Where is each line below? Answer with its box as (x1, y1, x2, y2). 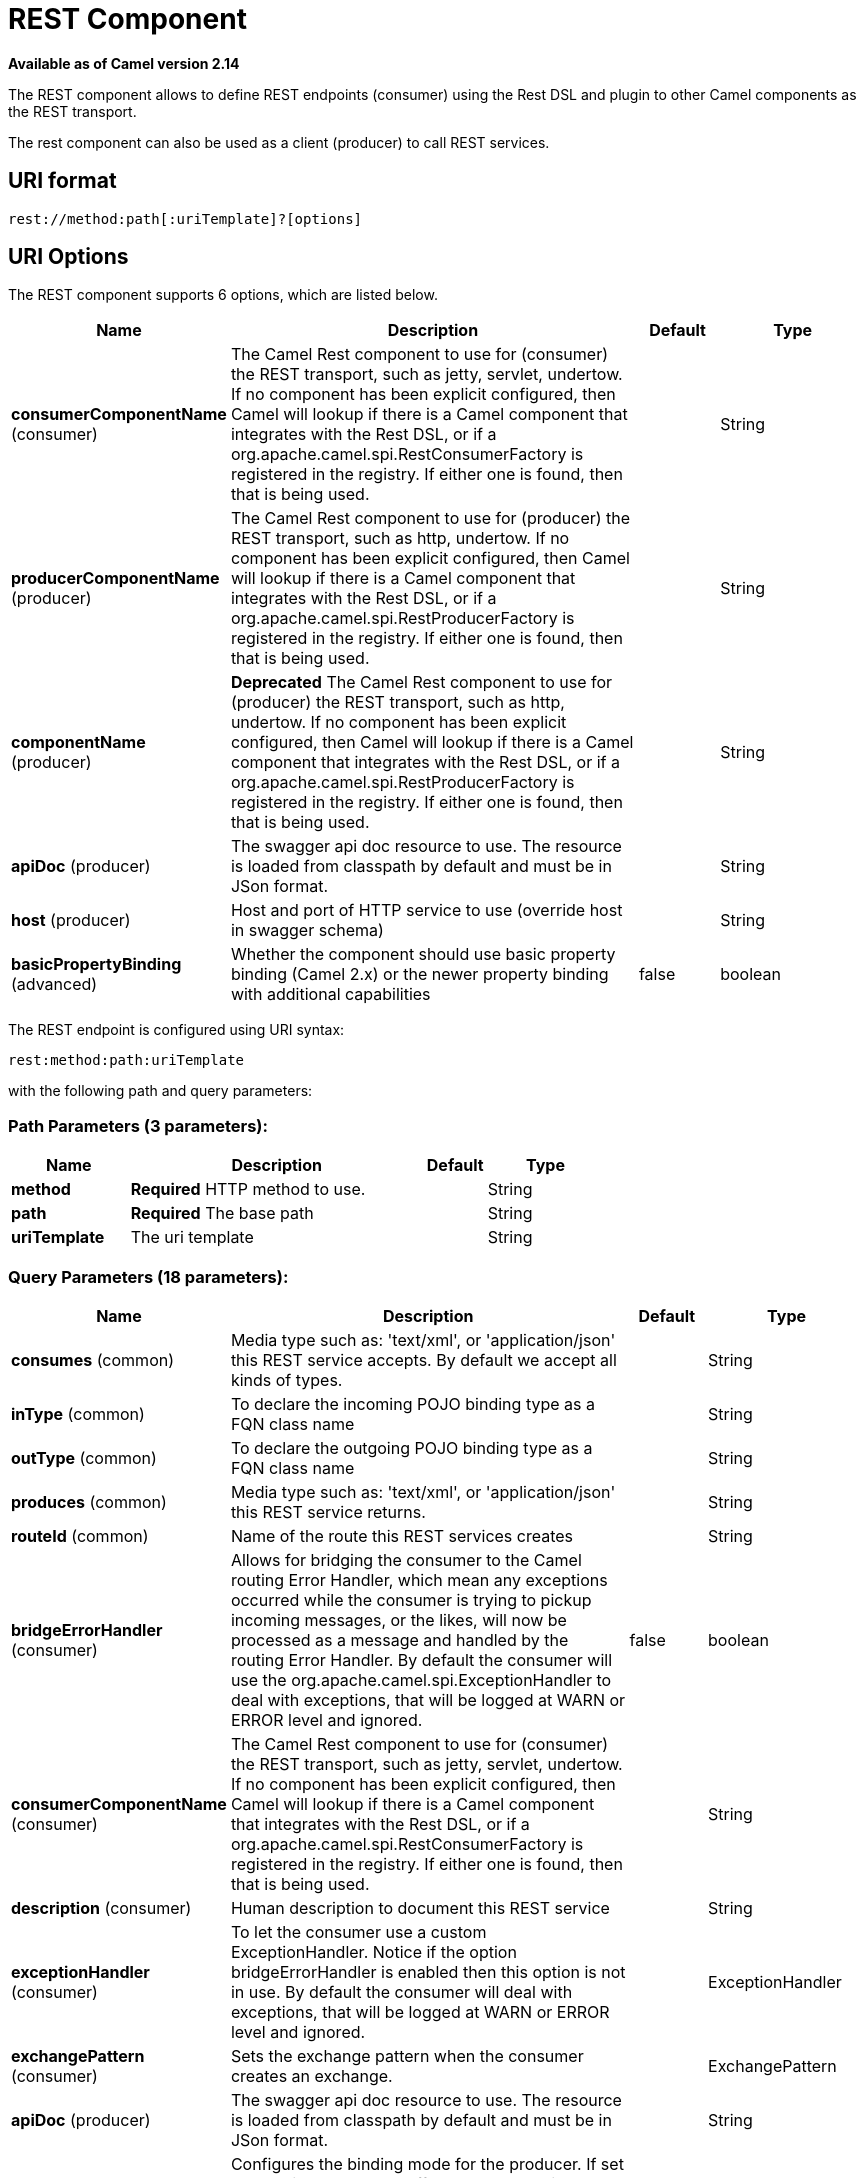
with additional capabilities (230, 984, 431, 1005)
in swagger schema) (230, 920, 384, 941)
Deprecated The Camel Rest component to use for (230, 672, 613, 693)
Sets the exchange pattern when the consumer (230, 2045, 584, 2066)
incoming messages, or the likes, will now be (230, 1609, 567, 1630)
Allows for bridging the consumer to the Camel (230, 1549, 582, 1570)
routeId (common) (11, 1525, 149, 1546)
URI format (8, 168, 117, 194)
